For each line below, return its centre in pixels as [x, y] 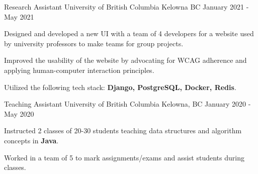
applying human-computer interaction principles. [79, 70]
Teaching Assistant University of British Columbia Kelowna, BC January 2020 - [127, 104]
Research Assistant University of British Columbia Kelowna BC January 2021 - [126, 7]
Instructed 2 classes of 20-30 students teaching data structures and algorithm [123, 130]
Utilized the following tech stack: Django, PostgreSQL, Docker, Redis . [120, 87]
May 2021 [19, 16]
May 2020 [19, 113]
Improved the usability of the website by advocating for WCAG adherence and [125, 60]
